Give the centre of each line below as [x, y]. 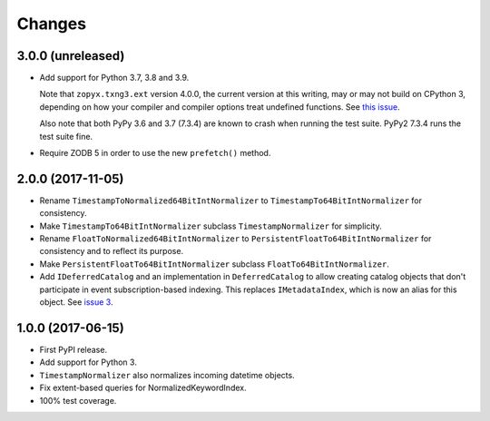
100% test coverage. [78, 400]
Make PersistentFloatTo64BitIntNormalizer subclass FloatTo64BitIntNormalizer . [214, 264]
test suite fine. [66, 136]
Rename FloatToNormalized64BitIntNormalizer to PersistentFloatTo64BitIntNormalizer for [235, 239]
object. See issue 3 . [76, 302]
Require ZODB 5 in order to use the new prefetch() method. [155, 153]
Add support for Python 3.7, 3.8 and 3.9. [114, 78]
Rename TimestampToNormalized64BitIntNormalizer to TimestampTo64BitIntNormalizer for [230, 201]
